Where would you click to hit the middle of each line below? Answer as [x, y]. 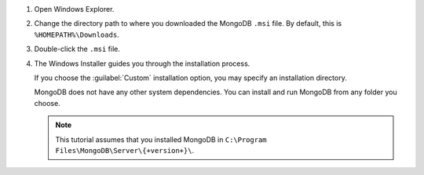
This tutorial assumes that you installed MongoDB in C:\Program [161, 139]
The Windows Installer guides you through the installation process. [142, 64]
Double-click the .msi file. [77, 49]
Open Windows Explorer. [74, 9]
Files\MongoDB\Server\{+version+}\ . [125, 150]
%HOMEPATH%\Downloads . [77, 35]
